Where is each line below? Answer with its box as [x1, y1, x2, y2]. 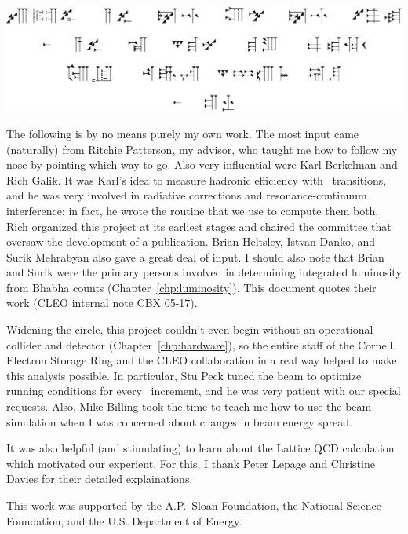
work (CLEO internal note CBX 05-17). [6, 294, 198, 311]
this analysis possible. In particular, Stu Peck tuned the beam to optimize [6, 367, 362, 383]
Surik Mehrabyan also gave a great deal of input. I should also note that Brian [6, 248, 384, 265]
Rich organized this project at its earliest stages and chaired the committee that [6, 218, 392, 234]
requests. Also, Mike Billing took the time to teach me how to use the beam [6, 398, 372, 415]
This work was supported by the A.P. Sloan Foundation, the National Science [6, 497, 381, 514]
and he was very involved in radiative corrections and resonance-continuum [6, 187, 367, 203]
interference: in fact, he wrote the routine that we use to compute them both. [6, 202, 379, 218]
